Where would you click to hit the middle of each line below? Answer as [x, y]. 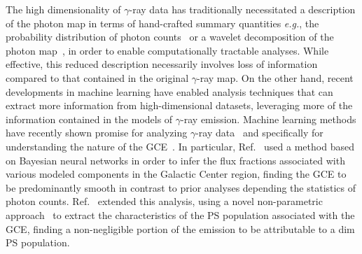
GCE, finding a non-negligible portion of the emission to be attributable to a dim [180, 228]
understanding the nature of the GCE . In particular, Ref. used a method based [180, 146]
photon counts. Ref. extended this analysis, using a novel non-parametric [164, 201]
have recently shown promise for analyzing [97, 133]
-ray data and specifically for [259, 133]
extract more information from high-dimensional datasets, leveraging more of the [179, 105]
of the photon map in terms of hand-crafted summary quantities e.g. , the [162, 23]
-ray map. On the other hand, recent [275, 77]
